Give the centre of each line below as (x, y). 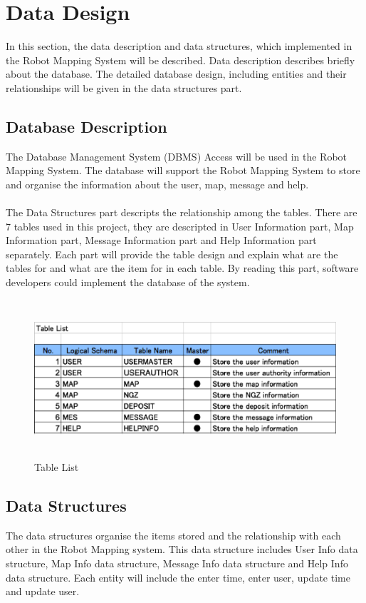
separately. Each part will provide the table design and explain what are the (172, 254)
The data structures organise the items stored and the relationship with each (173, 535)
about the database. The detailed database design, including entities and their (176, 74)
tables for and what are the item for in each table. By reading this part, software (182, 268)
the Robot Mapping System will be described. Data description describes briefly (181, 60)
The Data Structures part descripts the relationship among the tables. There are (182, 212)
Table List (57, 467)
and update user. (43, 591)
